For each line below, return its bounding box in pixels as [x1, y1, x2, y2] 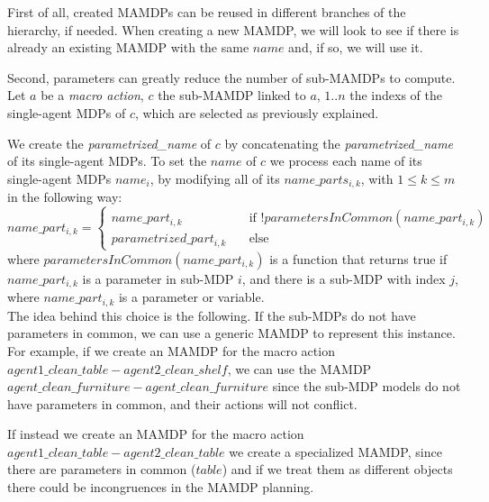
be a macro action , [41, 86, 144, 105]
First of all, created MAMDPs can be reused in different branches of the [7, 3, 406, 21]
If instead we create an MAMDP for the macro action [7, 424, 304, 443]
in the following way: [7, 187, 122, 206]
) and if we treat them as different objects [222, 460, 453, 479]
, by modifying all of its [149, 169, 280, 187]
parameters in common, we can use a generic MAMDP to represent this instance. [7, 324, 456, 342]
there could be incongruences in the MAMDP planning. [7, 478, 314, 497]
